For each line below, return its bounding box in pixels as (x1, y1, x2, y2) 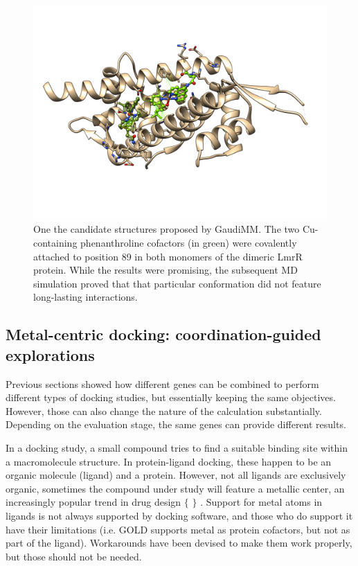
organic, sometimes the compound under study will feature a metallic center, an (6, 481, 345, 495)
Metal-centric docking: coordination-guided (6, 324, 321, 345)
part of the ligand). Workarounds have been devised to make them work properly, (6, 536, 352, 550)
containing (33, 236, 78, 250)
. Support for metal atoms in (200, 495, 323, 509)
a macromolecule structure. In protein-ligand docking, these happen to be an (6, 454, 332, 468)
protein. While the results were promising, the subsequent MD (33, 263, 298, 277)
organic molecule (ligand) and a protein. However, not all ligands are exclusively (6, 468, 346, 482)
